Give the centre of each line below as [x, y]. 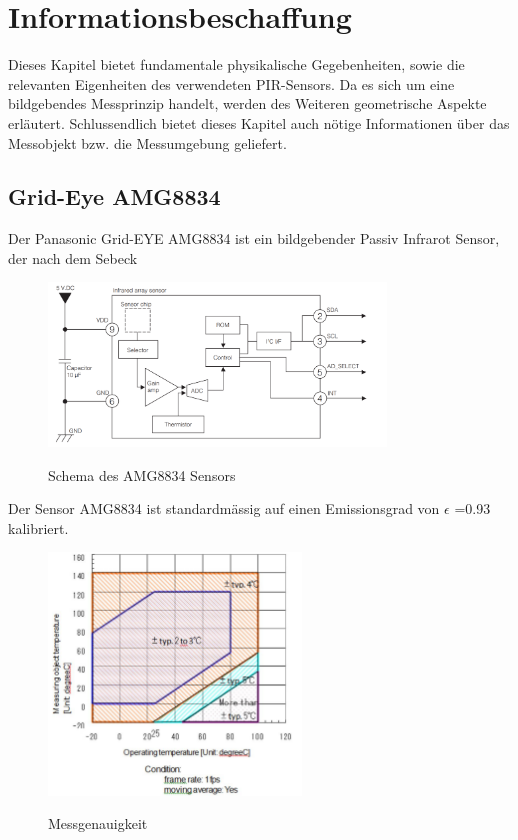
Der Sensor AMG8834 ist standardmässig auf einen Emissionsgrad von [224, 508]
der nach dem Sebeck [73, 257]
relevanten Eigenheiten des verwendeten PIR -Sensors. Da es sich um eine [231, 83]
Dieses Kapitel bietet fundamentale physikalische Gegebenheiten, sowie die [236, 64]
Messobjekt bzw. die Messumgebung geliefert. [147, 142]
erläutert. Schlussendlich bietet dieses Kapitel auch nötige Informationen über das [259, 122]
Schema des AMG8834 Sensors [142, 474]
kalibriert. [38, 527]
